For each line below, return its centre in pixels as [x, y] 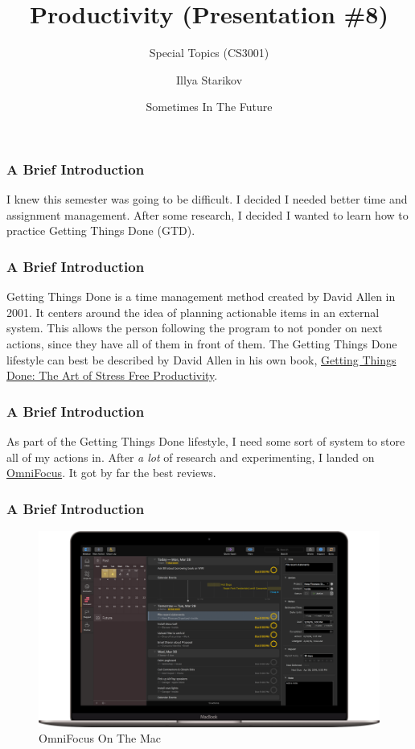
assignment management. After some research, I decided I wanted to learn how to [207, 214]
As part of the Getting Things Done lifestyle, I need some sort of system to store [206, 440]
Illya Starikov [209, 79]
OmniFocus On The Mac [100, 738]
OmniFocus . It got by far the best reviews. [111, 473]
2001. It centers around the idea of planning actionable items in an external [193, 312]
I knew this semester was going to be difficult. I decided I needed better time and [207, 199]
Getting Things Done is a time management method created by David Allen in [201, 296]
